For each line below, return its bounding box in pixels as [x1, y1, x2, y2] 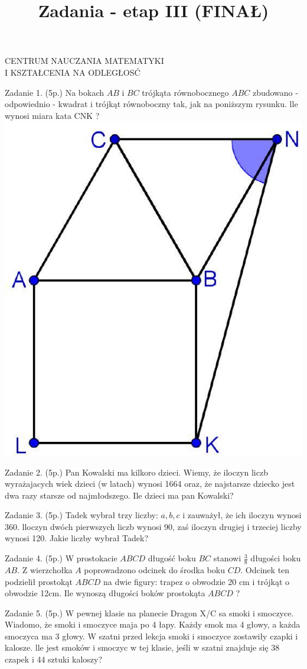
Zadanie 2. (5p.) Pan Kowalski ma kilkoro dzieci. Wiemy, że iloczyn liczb [5, 466, 268, 478]
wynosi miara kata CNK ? [5, 109, 100, 121]
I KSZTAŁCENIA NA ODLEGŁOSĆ [5, 66, 141, 78]
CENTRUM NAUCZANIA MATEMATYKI [5, 54, 164, 67]
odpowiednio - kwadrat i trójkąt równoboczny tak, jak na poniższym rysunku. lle [5, 98, 298, 110]
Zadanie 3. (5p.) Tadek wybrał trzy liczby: [5, 509, 158, 521]
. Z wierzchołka [17, 563, 73, 576]
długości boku [250, 552, 301, 564]
